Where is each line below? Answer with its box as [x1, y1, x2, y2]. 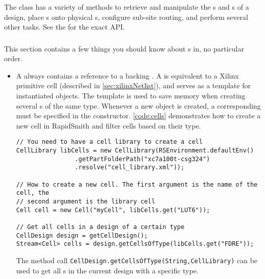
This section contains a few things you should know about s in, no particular [4, 43, 244, 54]
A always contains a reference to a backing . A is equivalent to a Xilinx [16, 70, 239, 81]
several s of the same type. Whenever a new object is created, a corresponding [16, 100, 261, 111]
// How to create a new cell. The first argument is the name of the [16, 181, 258, 188]
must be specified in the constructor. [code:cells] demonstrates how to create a [16, 110, 261, 121]
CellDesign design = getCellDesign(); [16, 232, 148, 239]
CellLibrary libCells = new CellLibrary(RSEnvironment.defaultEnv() [16, 147, 254, 155]
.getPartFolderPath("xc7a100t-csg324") [75, 155, 210, 163]
